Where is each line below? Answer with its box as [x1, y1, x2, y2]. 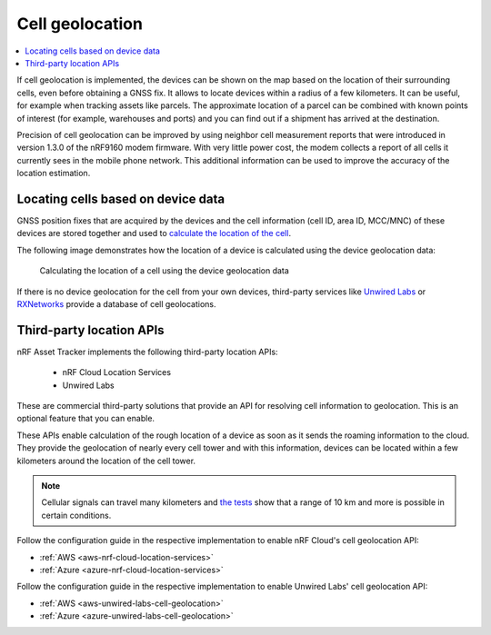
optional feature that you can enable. [16, 413, 155, 424]
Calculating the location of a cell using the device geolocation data [39, 265, 290, 276]
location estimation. [16, 168, 91, 179]
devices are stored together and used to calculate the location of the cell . [16, 228, 291, 239]
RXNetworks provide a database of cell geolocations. [16, 298, 216, 309]
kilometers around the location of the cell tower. [16, 455, 195, 466]
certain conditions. [41, 510, 112, 521]
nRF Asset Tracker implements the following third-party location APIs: [16, 346, 278, 357]
